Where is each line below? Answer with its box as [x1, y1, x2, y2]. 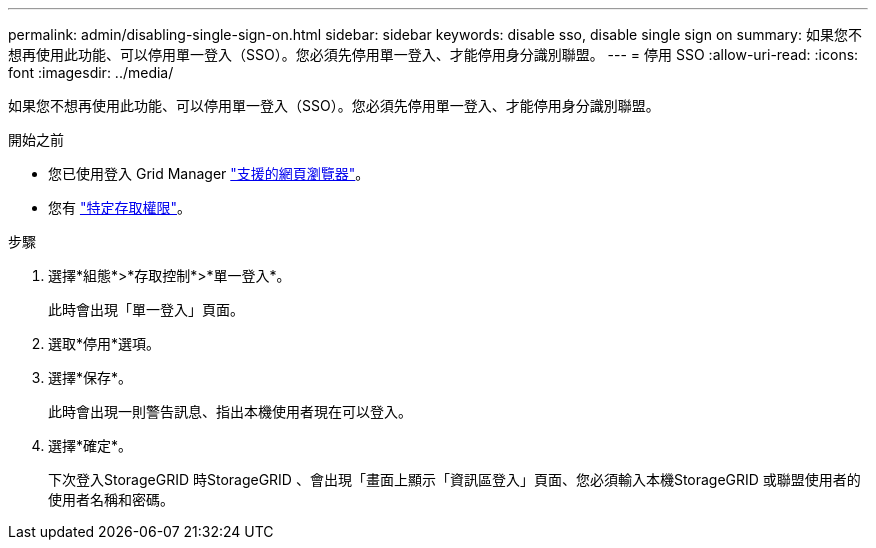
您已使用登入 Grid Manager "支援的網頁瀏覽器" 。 [48, 165, 370, 182]
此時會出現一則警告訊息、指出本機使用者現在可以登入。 [48, 403, 412, 420]
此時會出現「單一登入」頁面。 [48, 301, 244, 318]
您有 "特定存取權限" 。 [48, 199, 191, 216]
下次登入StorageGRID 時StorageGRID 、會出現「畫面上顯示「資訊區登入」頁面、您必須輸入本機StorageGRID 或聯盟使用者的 [48, 471, 861, 488]
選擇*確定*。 [48, 437, 133, 454]
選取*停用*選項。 [48, 335, 161, 352]
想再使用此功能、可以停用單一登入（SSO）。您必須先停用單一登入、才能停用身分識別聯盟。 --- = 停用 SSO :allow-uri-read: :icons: [8, 46, 859, 63]
